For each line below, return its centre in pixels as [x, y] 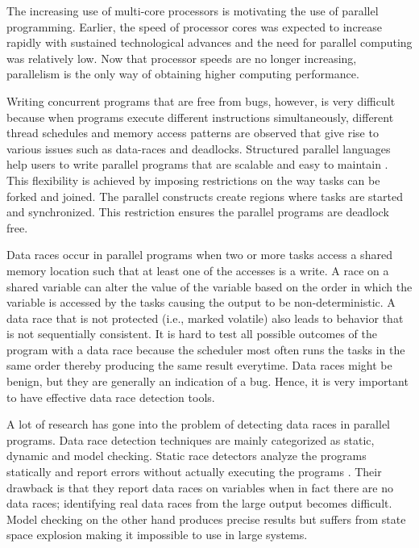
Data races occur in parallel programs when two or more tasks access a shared [199, 255]
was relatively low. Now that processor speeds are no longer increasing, [182, 58]
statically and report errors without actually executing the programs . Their [194, 472]
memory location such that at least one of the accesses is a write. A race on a [198, 270]
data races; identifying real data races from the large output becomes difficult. [199, 503]
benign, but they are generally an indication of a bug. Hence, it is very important [207, 381]
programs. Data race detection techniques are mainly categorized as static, [191, 439]
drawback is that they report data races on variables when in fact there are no [200, 487]
